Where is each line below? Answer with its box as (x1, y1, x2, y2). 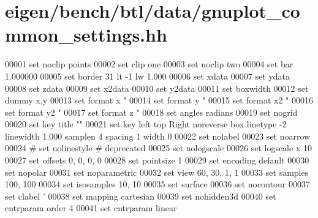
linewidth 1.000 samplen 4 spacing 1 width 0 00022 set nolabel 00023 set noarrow (5, 129, 311, 142)
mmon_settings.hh (5, 22, 167, 47)
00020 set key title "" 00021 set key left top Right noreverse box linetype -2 (5, 118, 287, 130)
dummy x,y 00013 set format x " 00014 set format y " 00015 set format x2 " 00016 (5, 94, 313, 107)
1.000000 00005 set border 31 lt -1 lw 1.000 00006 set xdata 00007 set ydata (5, 69, 290, 82)
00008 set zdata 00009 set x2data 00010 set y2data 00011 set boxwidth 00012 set (5, 81, 309, 94)
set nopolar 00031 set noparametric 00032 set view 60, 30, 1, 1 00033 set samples (5, 165, 309, 178)
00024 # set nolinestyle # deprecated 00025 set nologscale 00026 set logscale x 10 (5, 141, 312, 154)
